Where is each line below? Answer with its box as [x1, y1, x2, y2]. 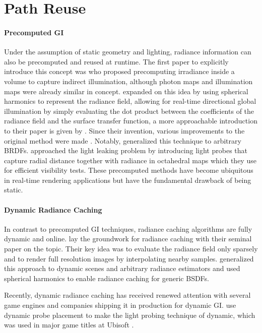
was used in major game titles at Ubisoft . [4, 319, 134, 330]
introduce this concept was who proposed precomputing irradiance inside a [4, 66, 235, 77]
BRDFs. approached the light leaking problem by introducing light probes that [4, 145, 247, 156]
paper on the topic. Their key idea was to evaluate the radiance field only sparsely [4, 243, 258, 254]
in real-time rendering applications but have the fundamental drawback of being [4, 174, 251, 185]
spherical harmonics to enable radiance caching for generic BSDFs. [4, 273, 210, 283]
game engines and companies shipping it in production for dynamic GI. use [4, 300, 236, 310]
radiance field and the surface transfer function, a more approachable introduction [4, 115, 257, 126]
